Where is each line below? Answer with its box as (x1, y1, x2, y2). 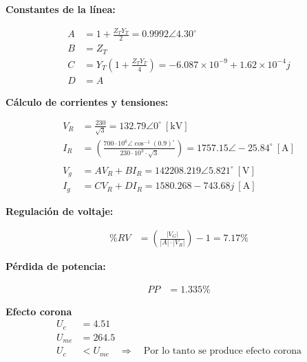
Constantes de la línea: (6, 2, 116, 16)
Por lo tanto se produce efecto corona (143, 346, 301, 357)
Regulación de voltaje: (6, 203, 114, 218)
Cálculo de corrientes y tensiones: (6, 94, 169, 109)
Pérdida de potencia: (6, 259, 106, 273)
